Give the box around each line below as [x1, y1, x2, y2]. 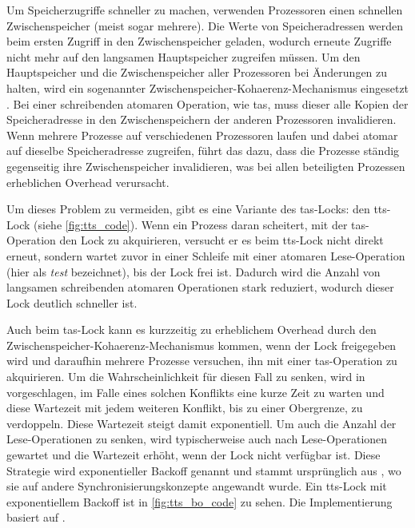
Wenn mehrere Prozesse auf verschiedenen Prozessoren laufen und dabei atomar [6, 126, 398, 143]
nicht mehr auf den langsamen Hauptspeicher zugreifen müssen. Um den [6, 48, 361, 65]
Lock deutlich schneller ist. [6, 294, 138, 311]
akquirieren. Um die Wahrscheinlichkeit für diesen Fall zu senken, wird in [6, 368, 365, 385]
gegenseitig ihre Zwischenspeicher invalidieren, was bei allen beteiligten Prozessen [6, 157, 405, 174]
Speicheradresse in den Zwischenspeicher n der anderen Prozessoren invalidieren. [6, 111, 397, 128]
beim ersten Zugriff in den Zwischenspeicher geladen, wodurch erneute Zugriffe [6, 33, 392, 50]
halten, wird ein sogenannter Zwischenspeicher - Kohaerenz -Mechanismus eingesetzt [6, 79, 409, 96]
